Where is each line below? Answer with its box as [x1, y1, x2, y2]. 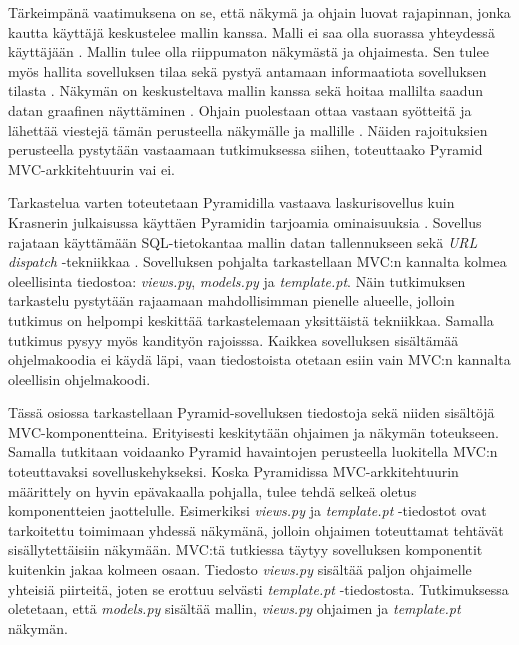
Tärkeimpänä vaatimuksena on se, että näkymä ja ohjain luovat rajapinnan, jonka [8, 2, 511, 22]
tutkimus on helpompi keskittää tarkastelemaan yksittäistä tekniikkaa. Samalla [8, 309, 494, 330]
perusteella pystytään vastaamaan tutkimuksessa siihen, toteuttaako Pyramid [8, 139, 483, 160]
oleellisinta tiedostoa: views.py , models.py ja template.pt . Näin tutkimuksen [8, 270, 466, 291]
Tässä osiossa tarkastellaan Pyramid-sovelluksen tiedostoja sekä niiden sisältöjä [8, 402, 495, 423]
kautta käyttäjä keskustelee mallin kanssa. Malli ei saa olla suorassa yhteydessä [8, 21, 495, 42]
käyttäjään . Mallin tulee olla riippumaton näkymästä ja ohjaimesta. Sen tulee [8, 41, 489, 62]
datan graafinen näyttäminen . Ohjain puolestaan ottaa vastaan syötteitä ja [8, 99, 472, 120]
